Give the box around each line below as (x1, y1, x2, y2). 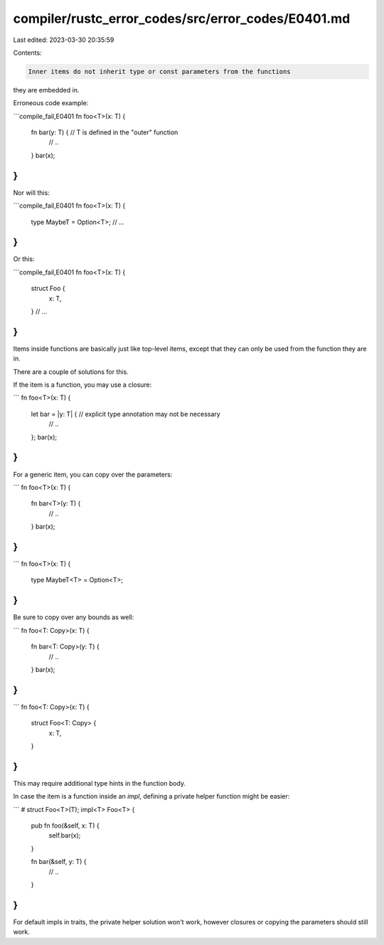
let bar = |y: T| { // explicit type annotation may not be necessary (31, 410, 220, 418)
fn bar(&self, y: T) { (31, 858, 87, 866)
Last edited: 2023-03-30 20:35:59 (13, 36, 114, 44)
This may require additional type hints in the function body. (13, 779, 186, 787)
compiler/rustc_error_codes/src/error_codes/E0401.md (13, 11, 351, 26)
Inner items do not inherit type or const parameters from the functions (28, 68, 291, 75)
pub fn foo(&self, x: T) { (31, 821, 100, 830)
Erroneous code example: (13, 99, 89, 107)
